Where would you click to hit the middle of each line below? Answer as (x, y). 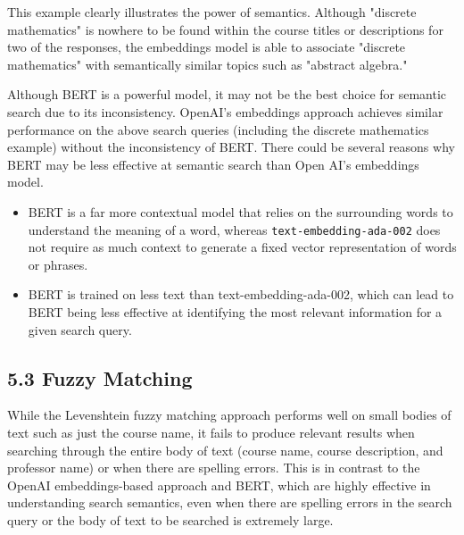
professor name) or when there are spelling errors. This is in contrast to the (214, 468)
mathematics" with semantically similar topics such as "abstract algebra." (207, 64)
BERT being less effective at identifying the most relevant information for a (235, 311)
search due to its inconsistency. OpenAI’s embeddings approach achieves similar (225, 111)
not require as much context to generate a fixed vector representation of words (242, 247)
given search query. (80, 329)
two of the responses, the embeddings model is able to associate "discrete (207, 47)
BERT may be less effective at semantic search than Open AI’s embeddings (213, 164)
